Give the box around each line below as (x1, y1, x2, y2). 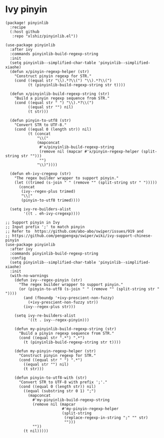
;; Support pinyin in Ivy (5, 220, 60, 225)
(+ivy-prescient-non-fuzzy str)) (27, 300, 99, 305)
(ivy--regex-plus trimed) (21, 189, 76, 194)
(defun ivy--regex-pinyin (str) (14, 277, 83, 282)
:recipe (10, 24, 26, 30)
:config (10, 255, 26, 261)
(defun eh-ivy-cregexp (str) (10, 171, 71, 176)
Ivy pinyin (5, 4, 48, 15)
